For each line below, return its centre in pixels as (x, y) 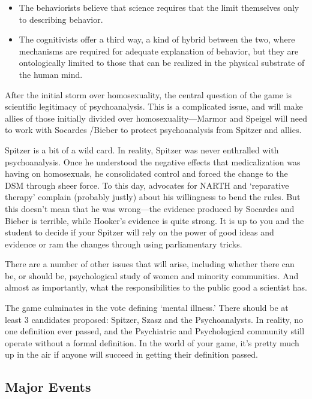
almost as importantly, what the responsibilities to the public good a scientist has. (156, 287)
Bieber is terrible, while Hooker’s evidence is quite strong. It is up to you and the (154, 220)
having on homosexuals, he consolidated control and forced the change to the (146, 173)
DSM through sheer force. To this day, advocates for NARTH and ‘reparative (147, 185)
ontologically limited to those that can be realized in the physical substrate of (162, 63)
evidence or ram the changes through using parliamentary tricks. (124, 244)
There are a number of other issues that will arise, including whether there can (150, 264)
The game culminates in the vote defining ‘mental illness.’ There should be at (147, 308)
